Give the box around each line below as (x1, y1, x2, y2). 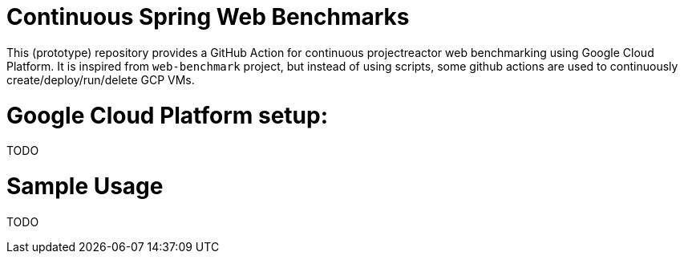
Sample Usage (6, 173, 164, 200)
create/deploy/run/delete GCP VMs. (6, 72, 195, 87)
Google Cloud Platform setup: (6, 101, 329, 129)
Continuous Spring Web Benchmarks (6, 3, 410, 30)
